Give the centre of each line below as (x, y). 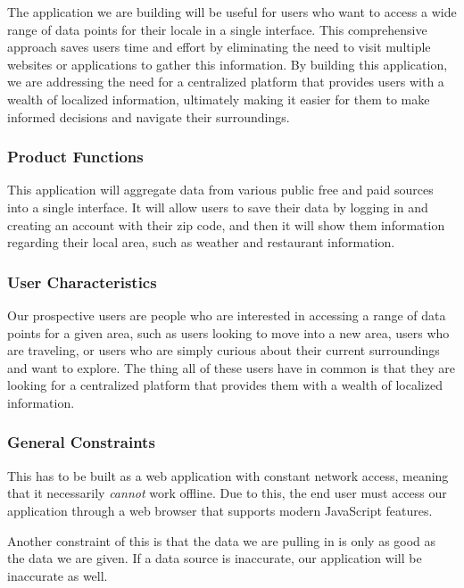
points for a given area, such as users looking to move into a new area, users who (228, 332)
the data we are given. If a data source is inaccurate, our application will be (215, 558)
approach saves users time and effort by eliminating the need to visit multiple (219, 47)
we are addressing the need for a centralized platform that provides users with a (226, 82)
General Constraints (81, 442)
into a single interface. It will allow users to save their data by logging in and (218, 207)
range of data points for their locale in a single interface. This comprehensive (217, 29)
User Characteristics (82, 282)
